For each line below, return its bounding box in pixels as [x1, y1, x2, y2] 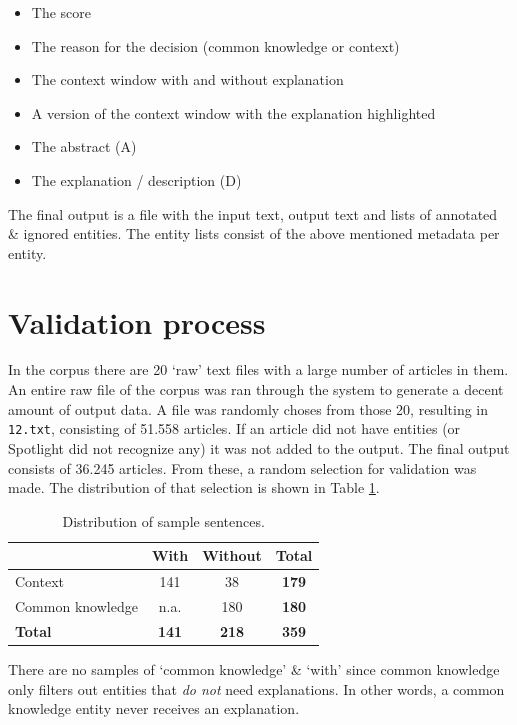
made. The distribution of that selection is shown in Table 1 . [8, 477, 380, 498]
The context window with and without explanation [31, 69, 344, 90]
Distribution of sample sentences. [62, 510, 265, 531]
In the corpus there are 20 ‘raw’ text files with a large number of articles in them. [8, 359, 509, 380]
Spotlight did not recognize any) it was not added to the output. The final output [8, 437, 510, 458]
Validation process [8, 301, 266, 342]
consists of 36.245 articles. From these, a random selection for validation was [8, 457, 477, 478]
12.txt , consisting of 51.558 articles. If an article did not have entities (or [8, 418, 461, 439]
